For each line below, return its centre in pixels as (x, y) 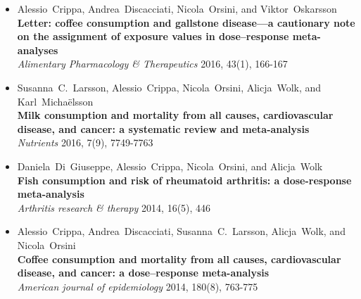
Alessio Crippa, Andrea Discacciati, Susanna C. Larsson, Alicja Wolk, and (181, 231)
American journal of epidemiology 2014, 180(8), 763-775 (138, 286)
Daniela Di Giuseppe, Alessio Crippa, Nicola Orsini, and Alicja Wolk (170, 166)
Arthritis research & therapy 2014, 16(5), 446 (114, 207)
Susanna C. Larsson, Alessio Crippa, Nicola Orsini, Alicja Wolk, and (169, 87)
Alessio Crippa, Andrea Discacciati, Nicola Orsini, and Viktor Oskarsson (177, 8)
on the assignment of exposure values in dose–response (153, 36)
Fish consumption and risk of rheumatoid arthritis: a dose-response (184, 180)
